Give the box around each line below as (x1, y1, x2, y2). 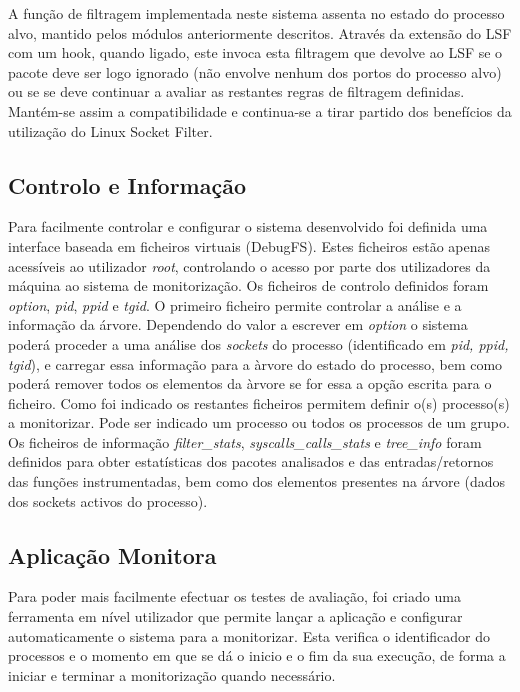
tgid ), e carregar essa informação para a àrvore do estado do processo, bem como (8, 353, 503, 374)
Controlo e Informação (8, 169, 246, 200)
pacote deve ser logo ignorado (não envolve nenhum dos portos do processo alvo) (8, 61, 502, 82)
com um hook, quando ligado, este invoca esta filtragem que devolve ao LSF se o (8, 42, 503, 63)
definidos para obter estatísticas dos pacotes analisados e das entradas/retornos (8, 451, 494, 472)
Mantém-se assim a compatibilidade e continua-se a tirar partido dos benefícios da (8, 100, 512, 121)
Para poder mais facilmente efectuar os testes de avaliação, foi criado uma (8, 586, 461, 607)
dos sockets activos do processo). (8, 490, 208, 511)
